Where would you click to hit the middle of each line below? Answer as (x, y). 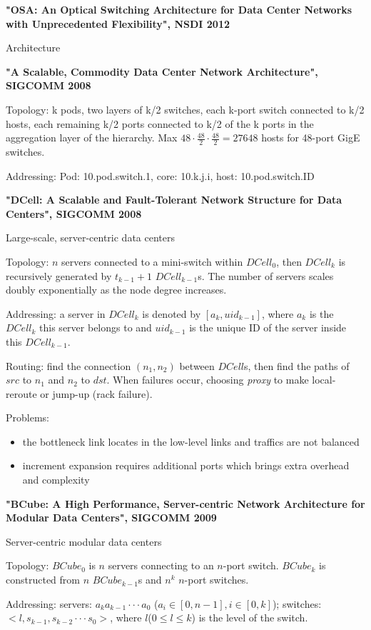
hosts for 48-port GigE (311, 137)
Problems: (27, 417)
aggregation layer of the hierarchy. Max (92, 137)
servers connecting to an (161, 565)
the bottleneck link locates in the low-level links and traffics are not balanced (191, 441)
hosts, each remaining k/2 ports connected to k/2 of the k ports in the (160, 123)
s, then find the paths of (297, 365)
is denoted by (172, 313)
